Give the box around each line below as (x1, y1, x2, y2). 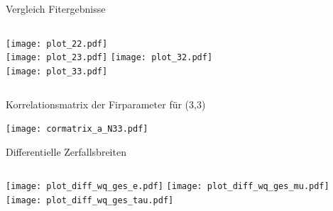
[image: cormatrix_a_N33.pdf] (6, 124, 148, 135)
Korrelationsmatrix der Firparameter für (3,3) (6, 96, 206, 111)
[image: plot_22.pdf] (6, 38, 108, 49)
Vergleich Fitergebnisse (6, 1, 106, 16)
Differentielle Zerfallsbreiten (6, 144, 126, 159)
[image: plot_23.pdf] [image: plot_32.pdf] (6, 52, 213, 63)
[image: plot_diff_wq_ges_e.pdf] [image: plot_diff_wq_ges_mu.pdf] (6, 181, 329, 192)
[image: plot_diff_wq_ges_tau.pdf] (6, 195, 174, 206)
